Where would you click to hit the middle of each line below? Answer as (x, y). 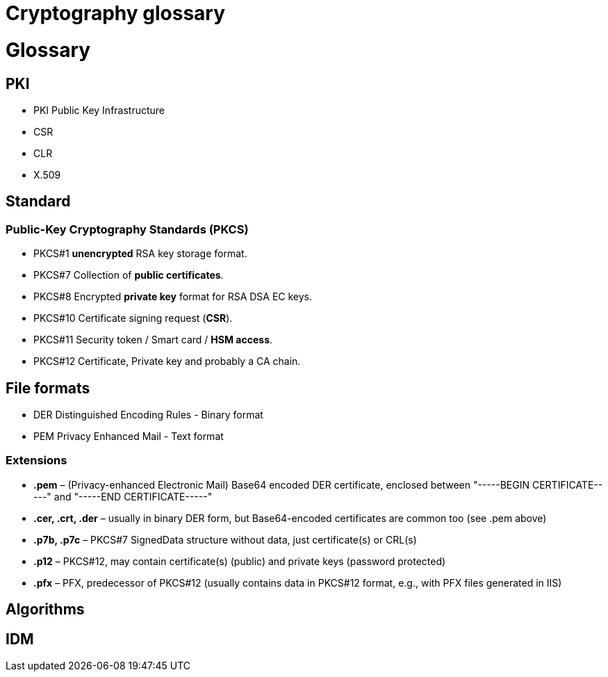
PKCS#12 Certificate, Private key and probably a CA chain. (167, 361)
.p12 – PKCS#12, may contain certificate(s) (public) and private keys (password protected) (240, 561)
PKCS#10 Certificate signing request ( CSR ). (133, 318)
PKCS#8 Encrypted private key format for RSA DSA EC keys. (173, 297)
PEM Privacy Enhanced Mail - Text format (129, 436)
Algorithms (45, 610)
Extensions (36, 460)
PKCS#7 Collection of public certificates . (129, 275)
